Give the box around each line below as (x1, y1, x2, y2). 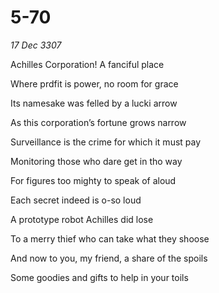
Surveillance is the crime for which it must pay (10, 136, 202, 148)
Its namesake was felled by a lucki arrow (10, 97, 178, 109)
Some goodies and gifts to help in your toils (10, 271, 189, 283)
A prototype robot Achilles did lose (10, 213, 154, 225)
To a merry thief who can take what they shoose (10, 232, 210, 245)
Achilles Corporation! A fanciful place (10, 58, 165, 70)
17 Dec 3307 (10, 39, 62, 51)
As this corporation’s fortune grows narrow (10, 116, 187, 128)
